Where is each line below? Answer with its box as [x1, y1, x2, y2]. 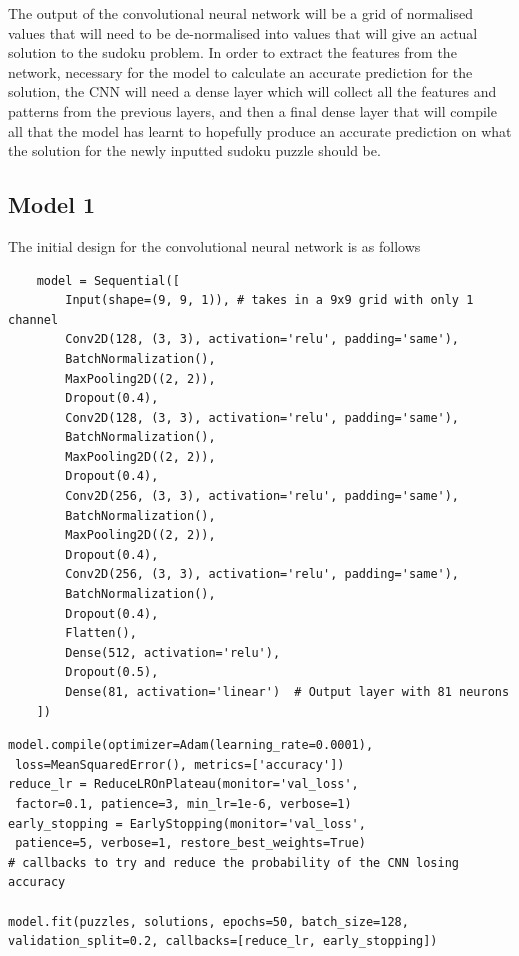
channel [8, 312, 59, 327]
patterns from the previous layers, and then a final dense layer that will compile [8, 100, 497, 121]
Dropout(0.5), [65, 665, 159, 680]
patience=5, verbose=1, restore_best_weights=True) [15, 836, 366, 851]
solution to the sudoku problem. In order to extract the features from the [8, 42, 457, 63]
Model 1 [8, 189, 95, 220]
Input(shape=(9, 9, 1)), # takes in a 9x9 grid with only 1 [65, 293, 474, 308]
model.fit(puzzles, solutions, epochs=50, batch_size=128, [8, 914, 409, 929]
